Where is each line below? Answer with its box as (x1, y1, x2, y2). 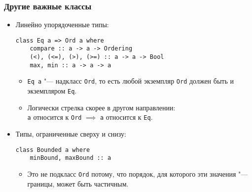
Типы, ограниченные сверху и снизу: (15, 129, 126, 139)
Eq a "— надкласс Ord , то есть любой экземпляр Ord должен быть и (27, 76, 234, 86)
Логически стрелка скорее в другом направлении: (27, 102, 176, 112)
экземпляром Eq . (27, 86, 77, 96)
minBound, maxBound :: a (30, 154, 111, 162)
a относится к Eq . (100, 112, 153, 122)
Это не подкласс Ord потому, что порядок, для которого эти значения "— (27, 168, 248, 179)
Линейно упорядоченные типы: (15, 19, 109, 30)
